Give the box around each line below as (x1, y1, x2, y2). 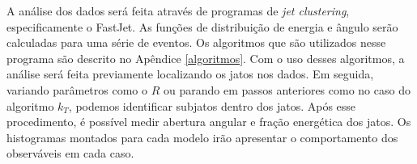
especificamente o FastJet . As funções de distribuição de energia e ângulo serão (6, 18, 398, 35)
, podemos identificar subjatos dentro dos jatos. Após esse (68, 97, 356, 114)
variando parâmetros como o (6, 81, 148, 98)
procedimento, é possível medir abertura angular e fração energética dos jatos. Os (6, 113, 411, 130)
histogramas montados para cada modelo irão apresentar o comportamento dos (6, 128, 398, 145)
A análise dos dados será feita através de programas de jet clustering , (6, 2, 350, 19)
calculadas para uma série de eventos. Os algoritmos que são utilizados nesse (6, 34, 386, 51)
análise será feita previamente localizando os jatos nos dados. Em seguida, (6, 65, 374, 82)
